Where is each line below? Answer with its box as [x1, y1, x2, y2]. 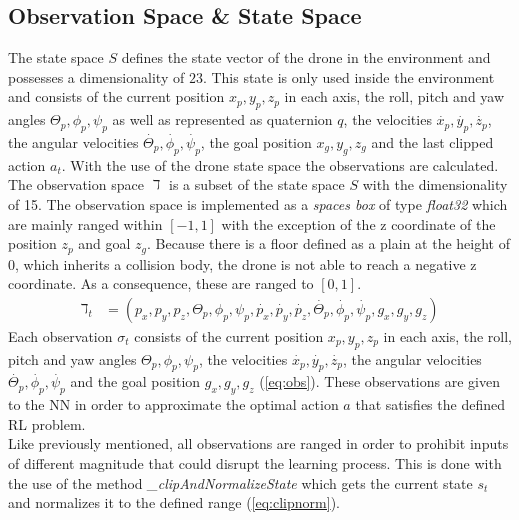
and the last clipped [371, 131, 494, 152]
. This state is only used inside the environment [202, 66, 495, 87]
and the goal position [70, 371, 201, 392]
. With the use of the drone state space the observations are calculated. [61, 154, 499, 175]
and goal [78, 233, 131, 254]
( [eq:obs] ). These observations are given [259, 371, 500, 392]
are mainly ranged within [8, 213, 163, 234]
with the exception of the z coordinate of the [221, 213, 496, 234]
